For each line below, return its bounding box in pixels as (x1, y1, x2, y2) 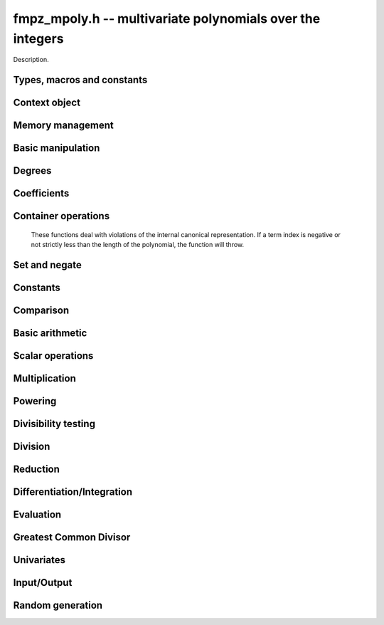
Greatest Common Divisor (13, 531, 131, 544)
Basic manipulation (13, 142, 100, 154)
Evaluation (13, 509, 62, 521)
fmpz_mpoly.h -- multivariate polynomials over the (13, 11, 321, 26)
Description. (13, 56, 49, 64)
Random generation (13, 599, 103, 611)
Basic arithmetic (13, 327, 87, 340)
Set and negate (13, 259, 82, 271)
